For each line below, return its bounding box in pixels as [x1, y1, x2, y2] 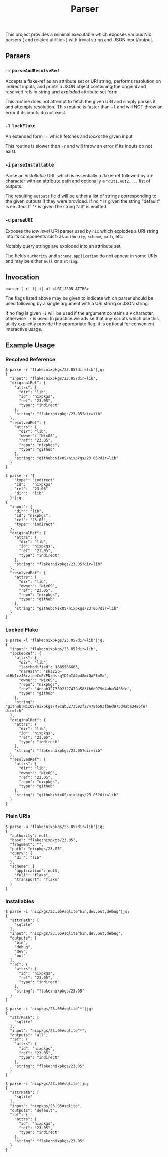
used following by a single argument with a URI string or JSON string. [5, 300, 149, 306]
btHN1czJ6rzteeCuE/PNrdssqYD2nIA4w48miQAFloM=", [5, 673, 109, 678]
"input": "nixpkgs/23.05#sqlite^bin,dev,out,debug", [10, 931, 123, 936]
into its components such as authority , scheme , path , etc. [5, 233, 124, 239]
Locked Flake [5, 626, 39, 633]
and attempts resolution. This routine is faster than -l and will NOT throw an [5, 104, 163, 110]
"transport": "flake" [14, 877, 60, 882]
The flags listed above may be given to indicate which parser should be [5, 295, 154, 301]
